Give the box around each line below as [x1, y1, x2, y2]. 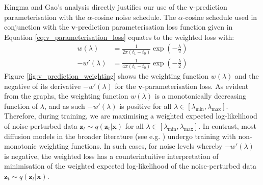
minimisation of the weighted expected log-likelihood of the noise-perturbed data [4, 160, 256, 171]
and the [235, 71, 259, 81]
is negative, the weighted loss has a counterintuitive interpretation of [4, 150, 219, 161]
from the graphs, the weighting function [4, 90, 128, 101]
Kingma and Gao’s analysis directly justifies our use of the [4, 2, 187, 12]
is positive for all [119, 100, 172, 111]
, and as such [44, 100, 85, 111]
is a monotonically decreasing [154, 90, 247, 101]
